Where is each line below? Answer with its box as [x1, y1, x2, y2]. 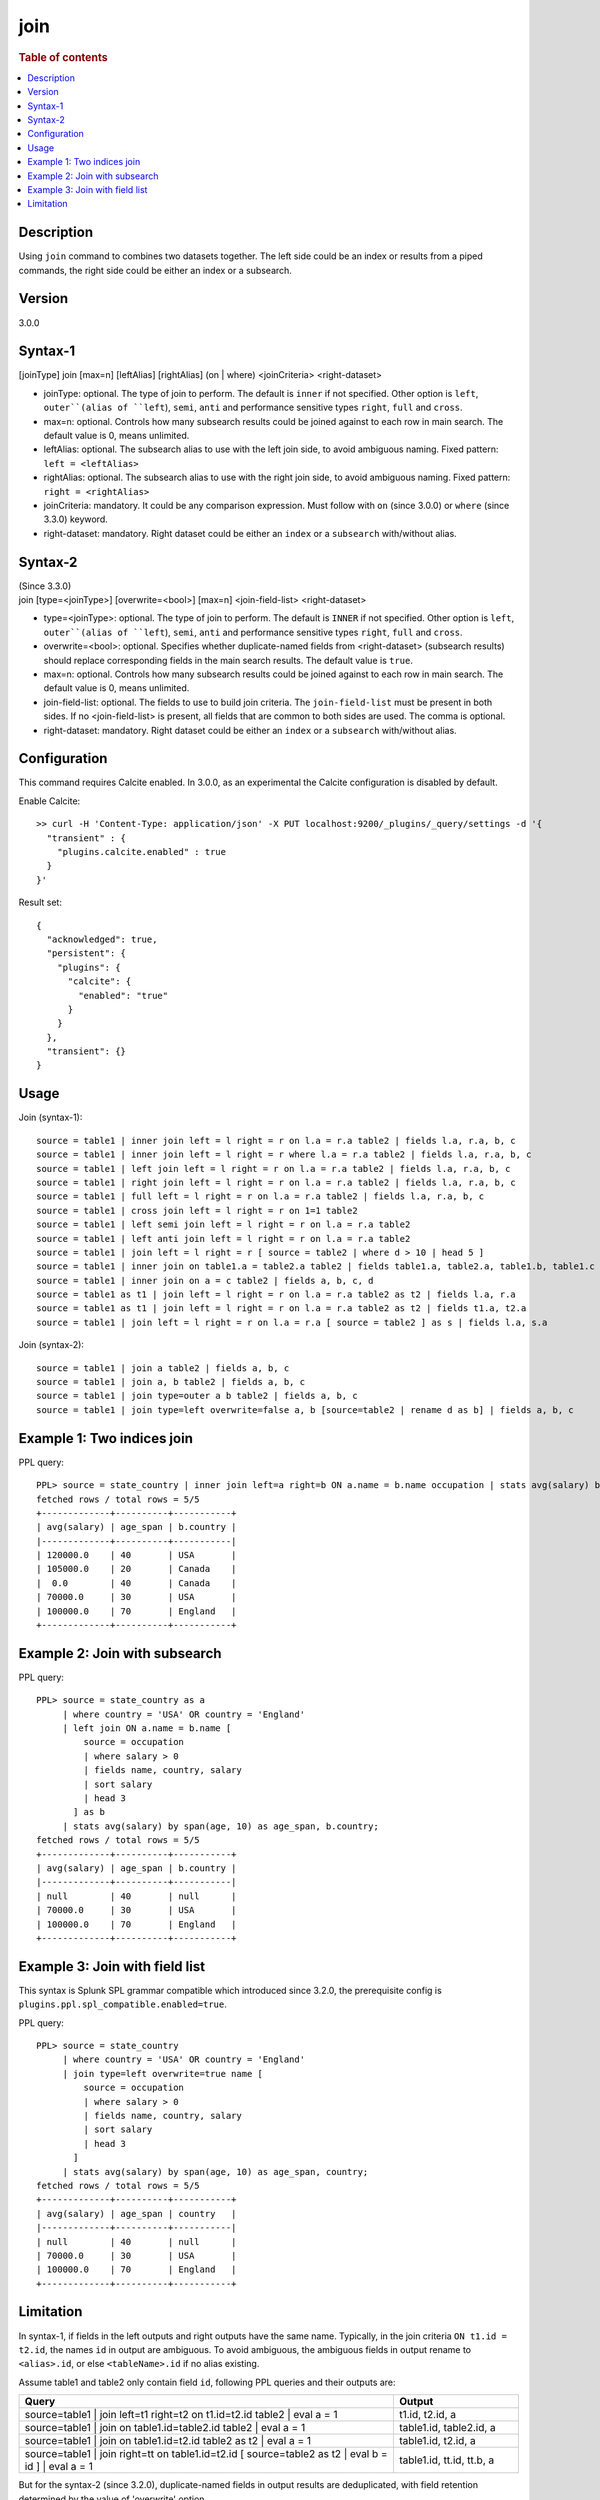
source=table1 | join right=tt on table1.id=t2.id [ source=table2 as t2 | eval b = [24, 2447, 389, 2461]
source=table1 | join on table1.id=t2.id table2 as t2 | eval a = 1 [24, 2434, 312, 2448]
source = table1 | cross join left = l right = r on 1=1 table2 [36, 1205, 359, 1216]
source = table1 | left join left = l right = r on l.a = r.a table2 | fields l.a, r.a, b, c [36, 1163, 511, 1174]
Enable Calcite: [18, 795, 81, 807]
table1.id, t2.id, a [398, 2434, 477, 2448]
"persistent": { [46, 948, 127, 959]
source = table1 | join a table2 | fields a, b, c [36, 1362, 290, 1374]
